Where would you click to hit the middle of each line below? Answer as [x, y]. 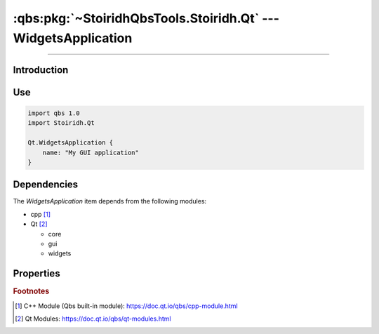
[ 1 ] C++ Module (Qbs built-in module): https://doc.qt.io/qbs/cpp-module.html [126, 306]
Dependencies [46, 185]
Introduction [41, 70]
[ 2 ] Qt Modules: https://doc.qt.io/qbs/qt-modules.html [93, 319]
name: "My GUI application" [91, 152]
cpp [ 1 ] [41, 214]
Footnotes [31, 291]
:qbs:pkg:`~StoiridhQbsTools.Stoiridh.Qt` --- [146, 18]
